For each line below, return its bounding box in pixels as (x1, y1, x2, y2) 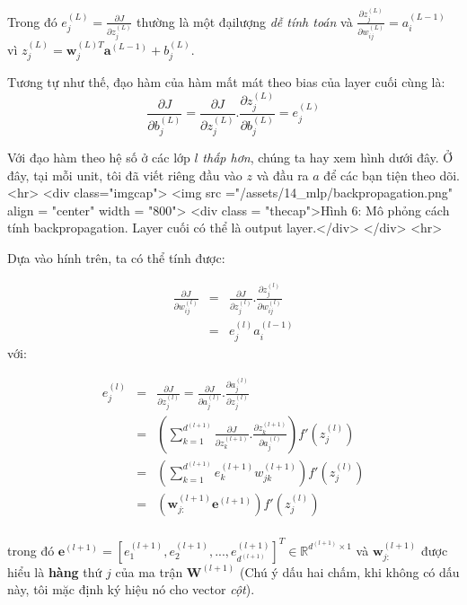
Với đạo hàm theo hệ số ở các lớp (7, 147, 190, 166)
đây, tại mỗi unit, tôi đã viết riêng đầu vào (7, 165, 242, 184)
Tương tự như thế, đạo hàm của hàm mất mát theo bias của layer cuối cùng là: (7, 72, 445, 91)
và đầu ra (256, 165, 309, 184)
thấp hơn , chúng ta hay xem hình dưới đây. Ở (202, 147, 454, 166)
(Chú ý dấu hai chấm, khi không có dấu (239, 562, 460, 581)
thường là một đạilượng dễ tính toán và (137, 12, 353, 31)
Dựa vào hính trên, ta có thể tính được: (7, 248, 225, 267)
